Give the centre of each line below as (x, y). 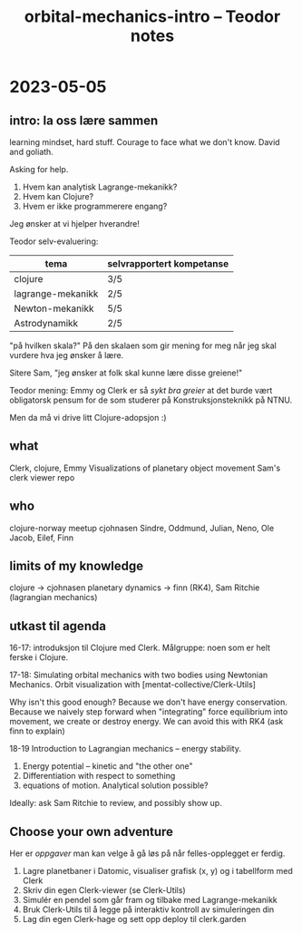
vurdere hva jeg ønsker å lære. (67, 355)
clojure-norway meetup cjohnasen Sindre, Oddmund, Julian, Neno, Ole (142, 528)
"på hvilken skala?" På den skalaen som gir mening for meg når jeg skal (143, 345)
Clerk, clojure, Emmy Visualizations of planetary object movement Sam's (145, 468)
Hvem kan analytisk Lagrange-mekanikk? (100, 187)
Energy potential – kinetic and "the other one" (107, 766)
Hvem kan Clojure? (58, 196)
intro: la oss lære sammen (84, 120)
